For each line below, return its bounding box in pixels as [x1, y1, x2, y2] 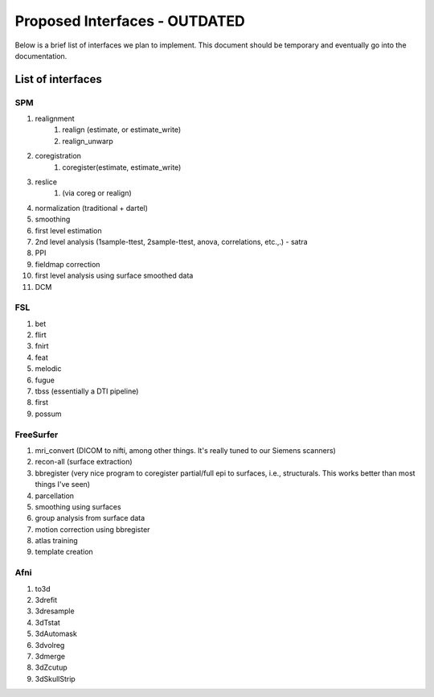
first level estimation [35, 225, 102, 235]
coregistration [35, 151, 82, 161]
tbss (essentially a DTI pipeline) [35, 386, 139, 396]
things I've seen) [35, 480, 91, 489]
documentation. [14, 51, 68, 60]
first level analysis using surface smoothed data [35, 270, 194, 281]
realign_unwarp [62, 136, 114, 146]
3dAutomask [35, 629, 78, 639]
